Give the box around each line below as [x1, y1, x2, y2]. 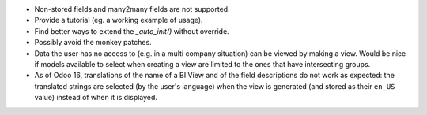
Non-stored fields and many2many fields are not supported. [34, 5, 230, 13]
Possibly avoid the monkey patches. [34, 38, 152, 47]
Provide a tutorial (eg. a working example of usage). [34, 16, 203, 25]
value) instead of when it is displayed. [34, 93, 158, 102]
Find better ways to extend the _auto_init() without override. [34, 26, 229, 35]
